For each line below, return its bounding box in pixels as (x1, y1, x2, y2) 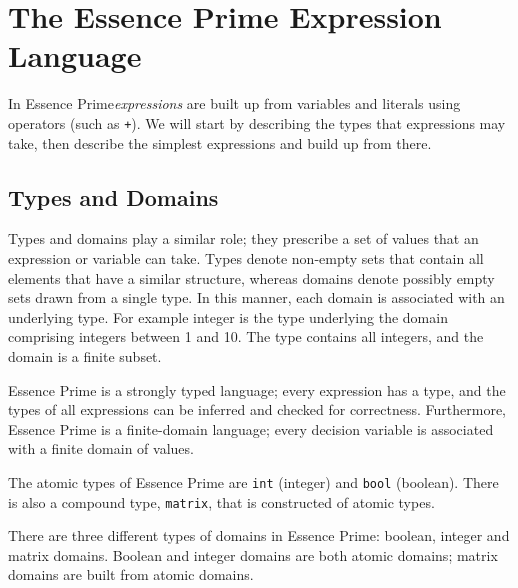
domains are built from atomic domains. (8, 564, 254, 585)
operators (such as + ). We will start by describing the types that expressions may (8, 112, 506, 133)
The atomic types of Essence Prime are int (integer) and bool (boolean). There (8, 471, 499, 492)
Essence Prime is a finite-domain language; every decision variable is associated (8, 418, 494, 439)
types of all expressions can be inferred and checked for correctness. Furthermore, (8, 399, 506, 420)
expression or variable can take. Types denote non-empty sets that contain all (8, 247, 484, 268)
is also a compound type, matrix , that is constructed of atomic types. (8, 491, 435, 512)
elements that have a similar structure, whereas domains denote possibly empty (8, 267, 495, 288)
